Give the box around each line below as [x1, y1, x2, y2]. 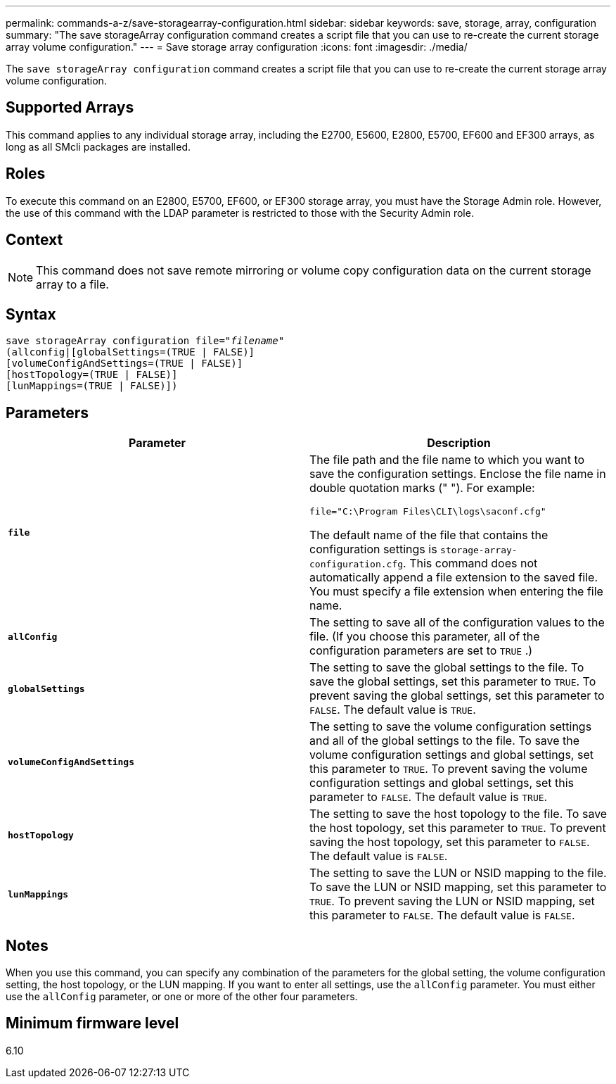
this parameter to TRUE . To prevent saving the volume [309, 762, 588, 776]
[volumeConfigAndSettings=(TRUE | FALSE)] [6, 358, 243, 370]
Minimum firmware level [6, 1014, 179, 1033]
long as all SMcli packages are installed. [6, 140, 191, 153]
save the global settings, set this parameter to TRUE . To [309, 674, 596, 689]
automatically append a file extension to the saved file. [309, 570, 598, 585]
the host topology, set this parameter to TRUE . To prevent [309, 821, 606, 836]
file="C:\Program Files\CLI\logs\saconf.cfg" [309, 506, 546, 517]
